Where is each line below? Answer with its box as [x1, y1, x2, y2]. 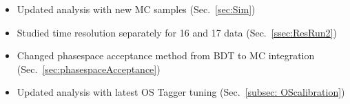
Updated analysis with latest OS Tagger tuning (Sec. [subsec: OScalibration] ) [17, 85, 345, 99]
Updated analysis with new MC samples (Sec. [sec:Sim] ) [17, 2, 256, 16]
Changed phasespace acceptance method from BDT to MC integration [17, 48, 315, 63]
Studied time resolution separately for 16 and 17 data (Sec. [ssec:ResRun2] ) [17, 25, 337, 39]
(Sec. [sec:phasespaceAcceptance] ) [17, 61, 161, 76]
